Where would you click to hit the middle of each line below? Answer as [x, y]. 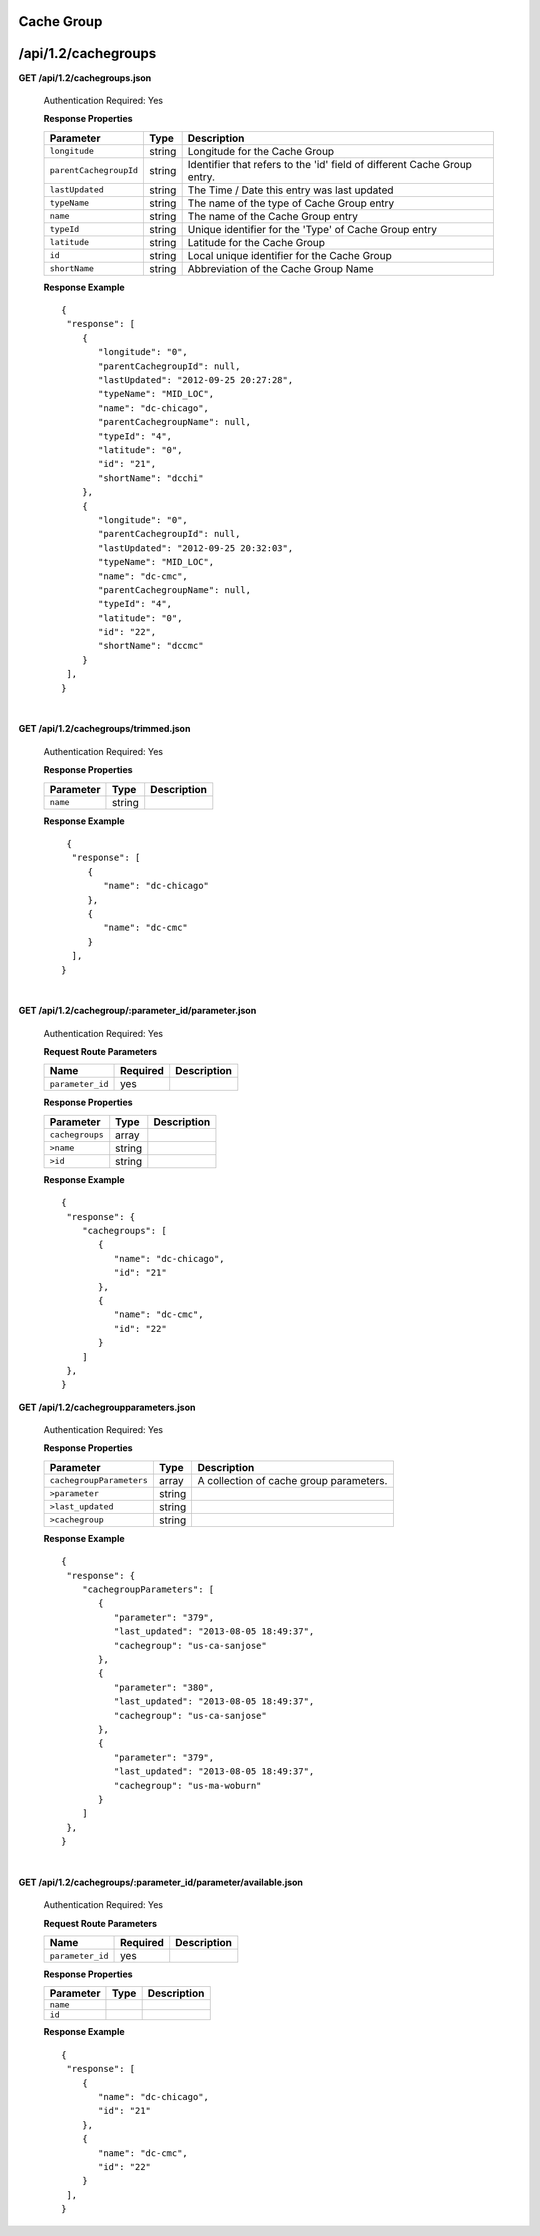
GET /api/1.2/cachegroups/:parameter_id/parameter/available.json [161, 1882]
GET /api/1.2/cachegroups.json [85, 77]
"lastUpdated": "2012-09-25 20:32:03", [196, 548]
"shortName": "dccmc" [151, 646]
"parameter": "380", [164, 1687]
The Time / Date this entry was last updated [290, 190]
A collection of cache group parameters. [292, 1480]
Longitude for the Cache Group [261, 151]
